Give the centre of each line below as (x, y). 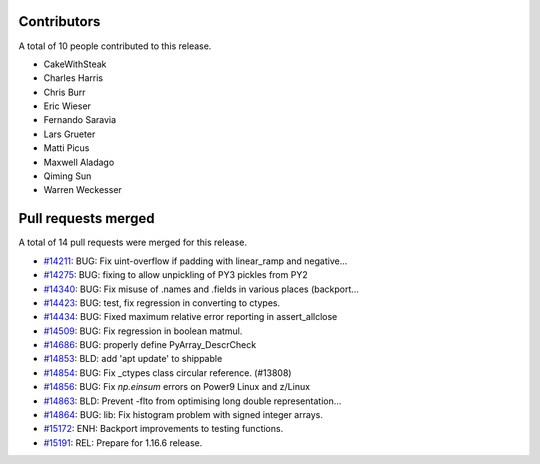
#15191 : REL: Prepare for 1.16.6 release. (123, 442)
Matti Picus (66, 148)
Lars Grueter (69, 134)
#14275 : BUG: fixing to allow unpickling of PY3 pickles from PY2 (176, 275)
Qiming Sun (67, 176)
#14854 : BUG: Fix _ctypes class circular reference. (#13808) (167, 372)
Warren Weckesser (82, 190)
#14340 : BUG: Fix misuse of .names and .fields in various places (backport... (201, 289)
